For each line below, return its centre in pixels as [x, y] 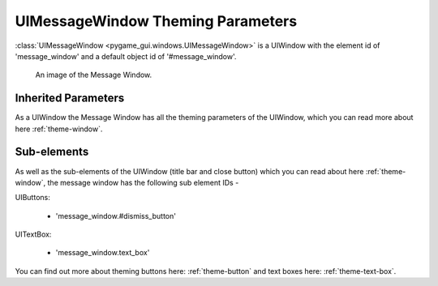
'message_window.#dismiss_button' [116, 216]
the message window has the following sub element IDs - [143, 182]
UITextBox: [33, 234]
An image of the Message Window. [94, 75]
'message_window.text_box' [103, 253]
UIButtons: [32, 198]
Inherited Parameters [70, 98]
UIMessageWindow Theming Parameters [156, 21]
